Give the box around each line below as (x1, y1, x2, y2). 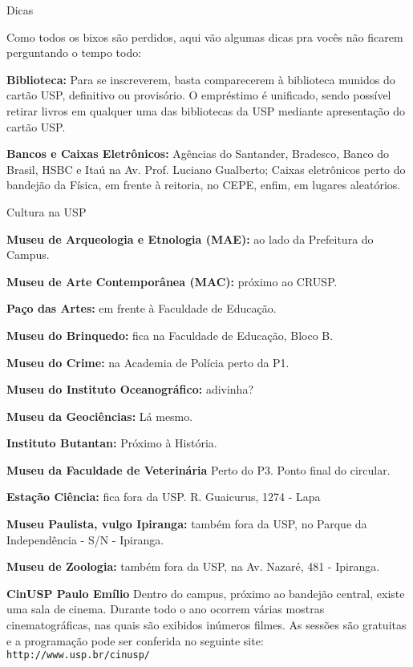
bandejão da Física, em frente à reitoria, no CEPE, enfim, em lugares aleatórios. (6, 176, 401, 193)
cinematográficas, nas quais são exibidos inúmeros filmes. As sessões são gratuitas (6, 616, 407, 633)
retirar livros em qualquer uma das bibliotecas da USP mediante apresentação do (6, 102, 405, 119)
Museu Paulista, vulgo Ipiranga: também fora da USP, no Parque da (6, 515, 367, 532)
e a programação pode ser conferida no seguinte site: (6, 632, 264, 649)
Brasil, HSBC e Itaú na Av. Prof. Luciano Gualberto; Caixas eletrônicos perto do (6, 160, 406, 177)
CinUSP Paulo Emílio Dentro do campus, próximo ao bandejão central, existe (6, 584, 405, 601)
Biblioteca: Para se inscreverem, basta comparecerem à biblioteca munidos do (6, 71, 395, 87)
